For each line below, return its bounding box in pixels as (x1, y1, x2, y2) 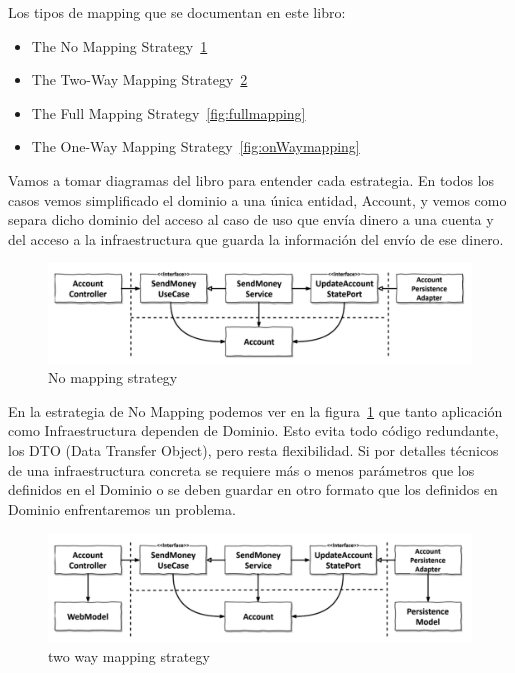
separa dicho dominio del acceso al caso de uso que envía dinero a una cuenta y (8, 209, 494, 230)
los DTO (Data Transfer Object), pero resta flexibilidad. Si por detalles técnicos (8, 439, 499, 460)
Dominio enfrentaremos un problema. (8, 498, 236, 519)
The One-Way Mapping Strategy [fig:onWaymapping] (31, 136, 360, 157)
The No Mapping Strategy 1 (31, 35, 208, 56)
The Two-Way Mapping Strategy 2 (31, 69, 248, 90)
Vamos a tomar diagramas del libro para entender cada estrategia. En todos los (8, 169, 495, 190)
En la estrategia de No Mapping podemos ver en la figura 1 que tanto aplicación (8, 400, 503, 421)
